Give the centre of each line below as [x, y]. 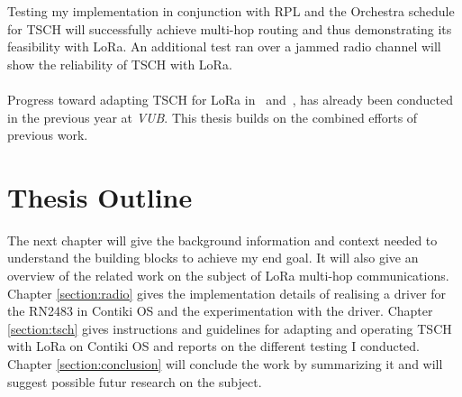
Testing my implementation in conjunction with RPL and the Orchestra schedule [231, 11]
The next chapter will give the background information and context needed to [222, 240]
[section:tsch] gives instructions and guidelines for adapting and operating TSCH [230, 328]
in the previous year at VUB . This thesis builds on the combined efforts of [213, 117]
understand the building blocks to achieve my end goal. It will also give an [213, 258]
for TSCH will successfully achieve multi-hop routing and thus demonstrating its [230, 28]
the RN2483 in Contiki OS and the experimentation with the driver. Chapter [220, 311]
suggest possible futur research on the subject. [135, 381]
